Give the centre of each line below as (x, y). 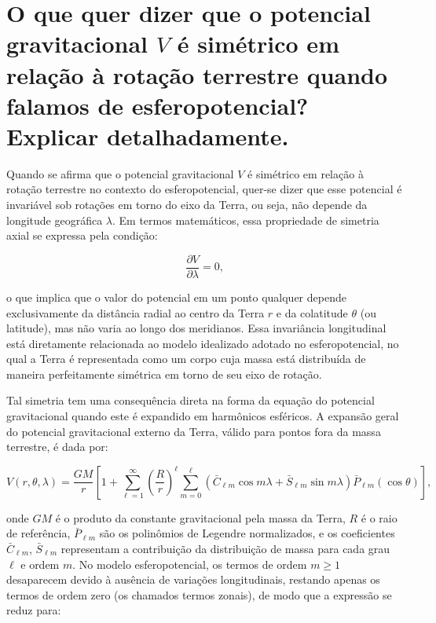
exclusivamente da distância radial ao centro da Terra (136, 312)
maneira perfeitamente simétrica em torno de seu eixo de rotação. (164, 374)
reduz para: (34, 610)
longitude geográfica (55, 220)
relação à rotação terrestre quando (197, 74)
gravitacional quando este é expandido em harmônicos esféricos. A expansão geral (203, 416)
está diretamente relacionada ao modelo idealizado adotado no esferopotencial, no (203, 343)
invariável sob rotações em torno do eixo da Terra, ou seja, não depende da (187, 205)
